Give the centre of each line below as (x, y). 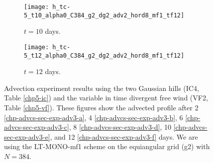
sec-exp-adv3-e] (27, 136)
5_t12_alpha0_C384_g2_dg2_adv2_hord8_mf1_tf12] (104, 55)
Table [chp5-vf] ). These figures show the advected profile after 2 (101, 107)
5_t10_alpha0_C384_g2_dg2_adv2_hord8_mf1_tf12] (104, 15)
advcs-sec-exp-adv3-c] (37, 127)
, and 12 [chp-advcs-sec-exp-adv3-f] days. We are (124, 136)
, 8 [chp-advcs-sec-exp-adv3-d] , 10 (120, 127)
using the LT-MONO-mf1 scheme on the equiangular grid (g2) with (107, 146)
